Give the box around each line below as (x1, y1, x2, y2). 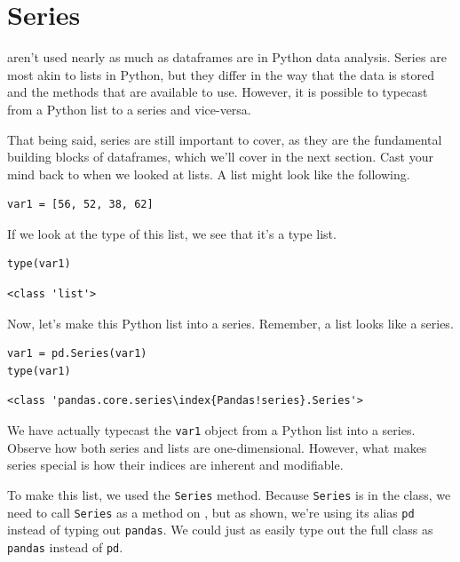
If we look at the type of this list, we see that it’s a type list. (7, 224, 337, 242)
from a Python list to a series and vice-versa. (7, 99, 251, 118)
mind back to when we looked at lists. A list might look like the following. (7, 164, 410, 183)
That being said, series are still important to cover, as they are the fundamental (7, 130, 442, 148)
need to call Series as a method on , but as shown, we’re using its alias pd (7, 503, 415, 521)
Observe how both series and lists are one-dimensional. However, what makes (7, 438, 427, 456)
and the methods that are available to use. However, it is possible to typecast (7, 83, 428, 101)
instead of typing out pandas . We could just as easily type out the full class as (7, 520, 433, 539)
